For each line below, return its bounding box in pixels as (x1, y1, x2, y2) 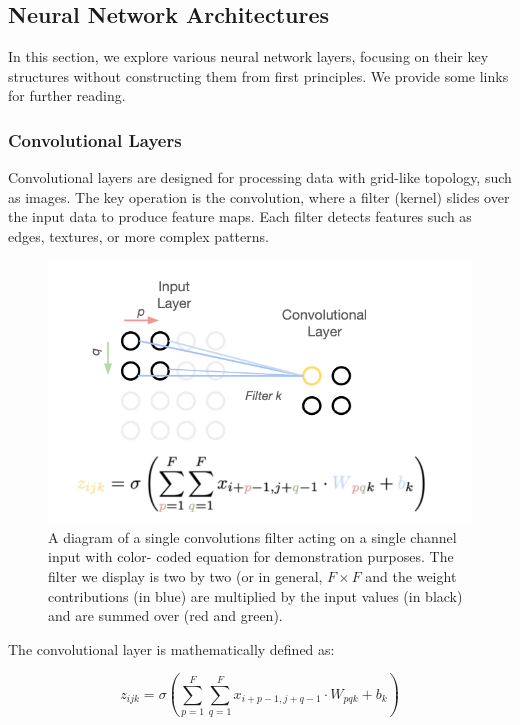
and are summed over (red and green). (48, 605, 283, 626)
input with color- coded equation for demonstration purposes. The (48, 546, 454, 567)
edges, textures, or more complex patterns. (8, 225, 269, 246)
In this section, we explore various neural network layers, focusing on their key (8, 46, 489, 67)
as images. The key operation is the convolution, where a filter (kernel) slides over (8, 186, 510, 207)
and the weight (365, 566, 457, 587)
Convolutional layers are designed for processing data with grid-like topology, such (8, 167, 512, 188)
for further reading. (8, 85, 126, 106)
